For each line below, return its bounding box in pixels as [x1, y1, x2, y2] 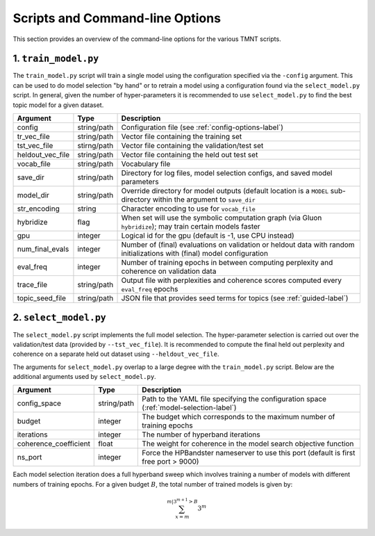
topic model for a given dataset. [12, 101, 104, 109]
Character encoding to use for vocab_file [121, 204, 256, 213]
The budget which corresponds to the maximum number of [142, 412, 335, 422]
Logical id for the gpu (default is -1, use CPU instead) [121, 231, 294, 241]
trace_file [17, 280, 48, 290]
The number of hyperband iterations [142, 430, 260, 439]
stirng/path [77, 141, 114, 151]
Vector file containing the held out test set [121, 150, 258, 160]
